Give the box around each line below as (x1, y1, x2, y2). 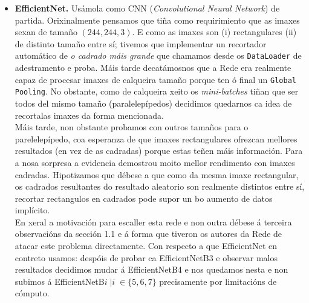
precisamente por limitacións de (159, 275, 277, 287)
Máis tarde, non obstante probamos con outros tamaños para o (15, 121, 249, 133)
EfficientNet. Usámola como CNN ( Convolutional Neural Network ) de (15, 2, 280, 14)
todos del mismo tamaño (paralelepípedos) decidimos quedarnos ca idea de (15, 96, 292, 109)
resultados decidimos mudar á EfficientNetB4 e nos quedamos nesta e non (15, 263, 288, 276)
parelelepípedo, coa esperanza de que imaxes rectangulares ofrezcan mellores (15, 132, 298, 145)
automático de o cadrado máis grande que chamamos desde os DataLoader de (15, 49, 302, 62)
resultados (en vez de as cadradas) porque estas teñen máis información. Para (15, 144, 303, 157)
